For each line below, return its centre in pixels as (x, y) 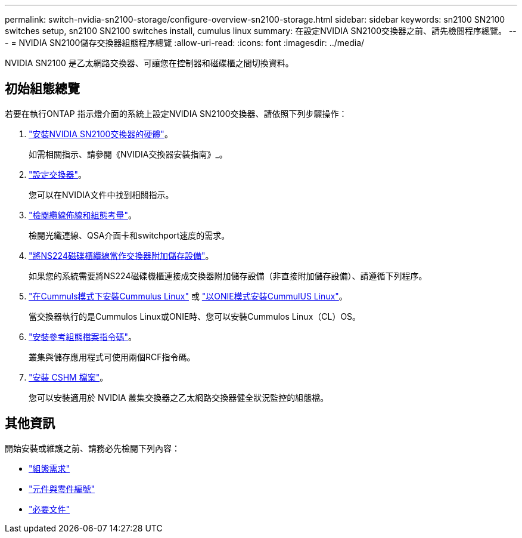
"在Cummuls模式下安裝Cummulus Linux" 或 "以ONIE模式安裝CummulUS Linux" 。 (188, 296)
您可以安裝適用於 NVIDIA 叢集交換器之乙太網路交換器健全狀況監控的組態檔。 (179, 397)
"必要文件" (49, 509)
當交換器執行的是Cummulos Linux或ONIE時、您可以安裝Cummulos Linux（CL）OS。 (195, 316)
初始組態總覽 (42, 89)
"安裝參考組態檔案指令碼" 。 (83, 336)
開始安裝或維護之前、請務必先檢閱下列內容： (92, 448)
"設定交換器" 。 (58, 174)
